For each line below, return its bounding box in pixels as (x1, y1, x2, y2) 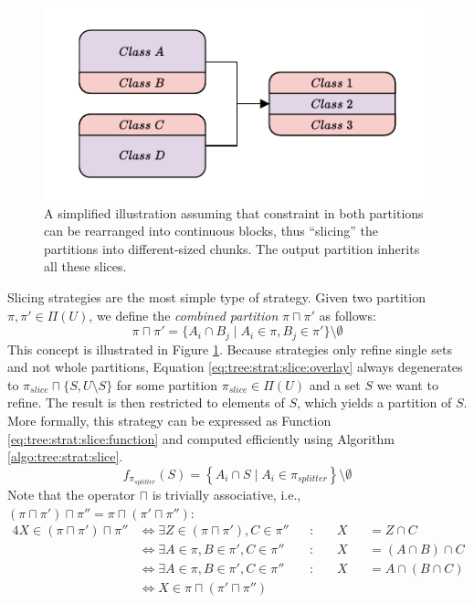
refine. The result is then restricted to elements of (7, 393, 285, 412)
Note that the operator (7, 484, 136, 503)
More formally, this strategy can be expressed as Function (7, 411, 332, 430)
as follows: (319, 305, 376, 324)
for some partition (116, 375, 218, 394)
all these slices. (44, 257, 127, 276)
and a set (309, 375, 361, 394)
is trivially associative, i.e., (152, 484, 301, 503)
